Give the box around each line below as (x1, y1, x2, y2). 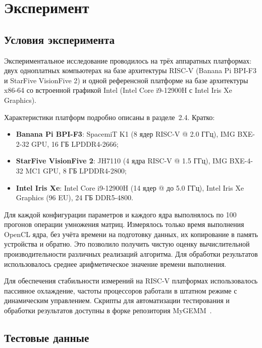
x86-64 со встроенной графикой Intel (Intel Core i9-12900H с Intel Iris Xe (4, 85, 232, 95)
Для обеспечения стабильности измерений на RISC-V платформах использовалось (4, 275, 258, 286)
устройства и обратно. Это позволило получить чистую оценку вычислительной (4, 239, 250, 249)
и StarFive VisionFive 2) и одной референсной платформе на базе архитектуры (4, 75, 248, 85)
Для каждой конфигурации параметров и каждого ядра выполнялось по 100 (4, 209, 237, 219)
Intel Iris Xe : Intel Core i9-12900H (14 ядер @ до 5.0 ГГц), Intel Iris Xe (16, 182, 244, 193)
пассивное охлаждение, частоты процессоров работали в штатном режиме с (4, 285, 237, 296)
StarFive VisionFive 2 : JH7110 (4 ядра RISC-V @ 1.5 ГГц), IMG (16, 155, 227, 166)
